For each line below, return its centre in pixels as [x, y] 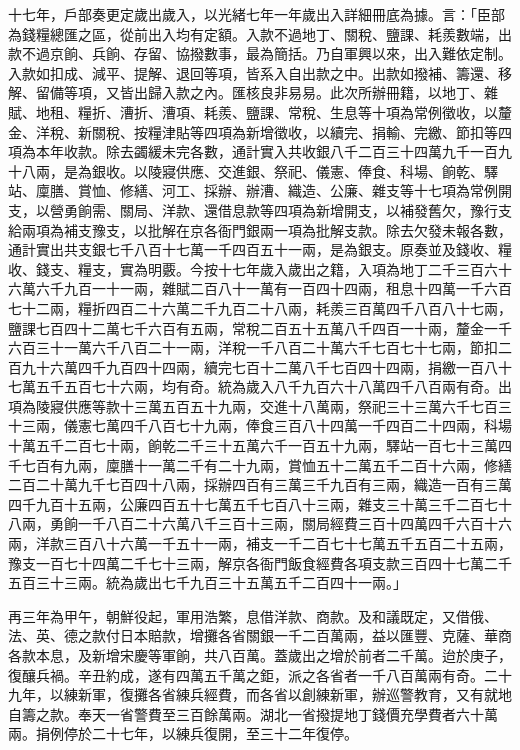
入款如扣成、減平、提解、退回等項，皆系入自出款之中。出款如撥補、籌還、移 [260, 72]
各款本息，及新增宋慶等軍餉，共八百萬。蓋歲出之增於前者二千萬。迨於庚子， [260, 655]
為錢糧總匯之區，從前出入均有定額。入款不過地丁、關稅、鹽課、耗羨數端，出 [260, 33]
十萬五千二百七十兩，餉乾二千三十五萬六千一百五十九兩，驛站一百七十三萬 [253, 445]
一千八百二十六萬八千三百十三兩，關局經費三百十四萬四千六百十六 [294, 523]
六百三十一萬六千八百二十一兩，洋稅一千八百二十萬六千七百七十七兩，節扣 [253, 347]
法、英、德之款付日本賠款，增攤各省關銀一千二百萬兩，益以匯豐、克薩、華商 [260, 635]
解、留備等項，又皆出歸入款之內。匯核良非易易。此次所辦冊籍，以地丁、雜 [253, 92]
